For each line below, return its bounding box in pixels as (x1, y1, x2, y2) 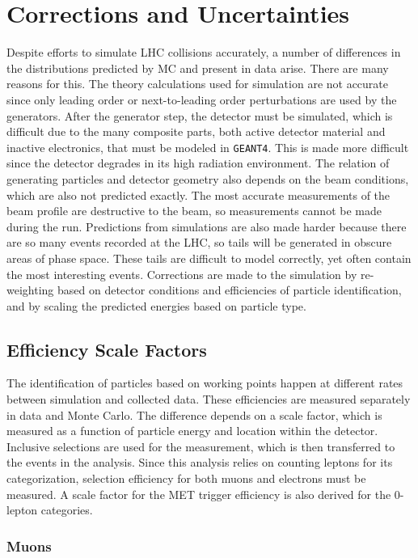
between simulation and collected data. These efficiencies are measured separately (6, 391, 411, 408)
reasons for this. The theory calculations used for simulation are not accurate (6, 75, 389, 92)
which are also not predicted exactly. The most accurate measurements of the (6, 186, 391, 203)
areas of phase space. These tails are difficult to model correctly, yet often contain (6, 249, 412, 266)
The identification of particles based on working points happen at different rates (6, 374, 403, 391)
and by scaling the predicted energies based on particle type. (6, 297, 306, 314)
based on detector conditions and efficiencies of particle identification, (57, 281, 402, 298)
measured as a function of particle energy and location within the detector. (6, 422, 378, 439)
